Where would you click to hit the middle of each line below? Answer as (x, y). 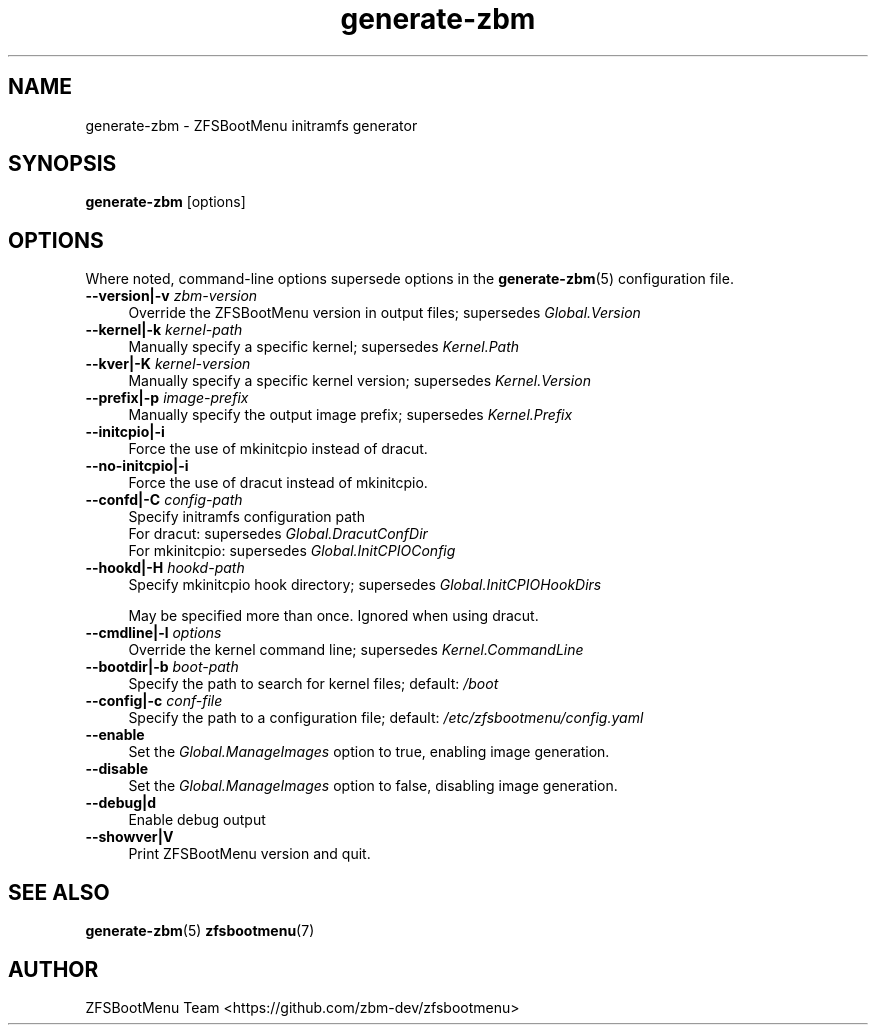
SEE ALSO (59, 892)
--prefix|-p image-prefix (167, 398)
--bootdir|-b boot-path (162, 667)
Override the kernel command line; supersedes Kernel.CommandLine (356, 650)
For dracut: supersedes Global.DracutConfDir (278, 534)
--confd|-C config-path (164, 500)
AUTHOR (53, 969)
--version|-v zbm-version (171, 296)
